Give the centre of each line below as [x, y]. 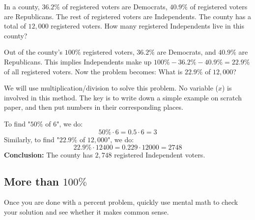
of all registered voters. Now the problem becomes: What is [93, 71]
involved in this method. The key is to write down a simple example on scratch [123, 97]
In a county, [22, 6]
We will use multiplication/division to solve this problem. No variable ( [111, 88]
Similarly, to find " [32, 139]
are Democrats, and [186, 52]
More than [32, 181]
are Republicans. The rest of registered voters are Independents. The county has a [127, 16]
